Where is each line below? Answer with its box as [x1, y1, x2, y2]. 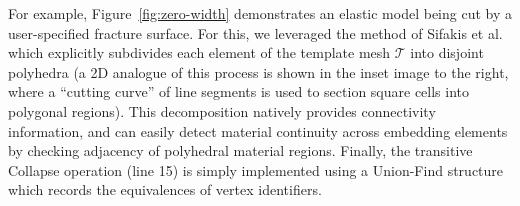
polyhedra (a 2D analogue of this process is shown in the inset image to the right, [8, 61, 509, 82]
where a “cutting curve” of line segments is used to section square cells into [8, 81, 470, 102]
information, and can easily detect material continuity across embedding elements [8, 120, 508, 141]
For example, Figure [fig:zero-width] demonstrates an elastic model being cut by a [8, 3, 513, 23]
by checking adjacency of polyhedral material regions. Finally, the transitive [8, 140, 473, 161]
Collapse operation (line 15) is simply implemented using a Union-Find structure [8, 159, 504, 180]
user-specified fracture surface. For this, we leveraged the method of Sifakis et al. [8, 22, 503, 43]
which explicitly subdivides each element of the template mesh [8, 42, 391, 63]
